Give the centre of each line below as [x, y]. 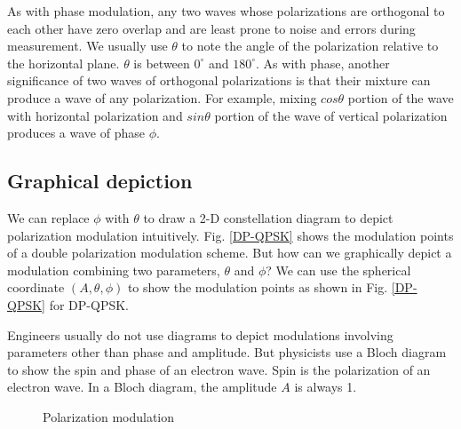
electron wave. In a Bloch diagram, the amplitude [142, 387]
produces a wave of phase [76, 133]
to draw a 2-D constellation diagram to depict [268, 217]
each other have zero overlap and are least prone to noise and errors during [211, 28]
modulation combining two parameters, [114, 270]
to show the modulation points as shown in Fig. [258, 287]
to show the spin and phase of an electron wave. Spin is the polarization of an [219, 369]
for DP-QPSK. [89, 304]
